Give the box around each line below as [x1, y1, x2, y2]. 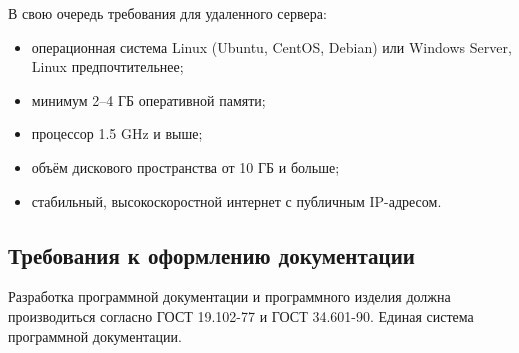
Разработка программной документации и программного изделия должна [8, 286, 451, 307]
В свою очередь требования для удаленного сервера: [8, 3, 327, 23]
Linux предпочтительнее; [31, 56, 184, 77]
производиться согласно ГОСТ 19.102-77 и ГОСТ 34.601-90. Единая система [8, 305, 474, 326]
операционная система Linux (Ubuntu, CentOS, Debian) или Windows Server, [31, 36, 512, 57]
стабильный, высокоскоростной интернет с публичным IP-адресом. [31, 190, 442, 211]
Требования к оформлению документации [8, 239, 415, 270]
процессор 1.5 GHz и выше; [31, 123, 203, 144]
